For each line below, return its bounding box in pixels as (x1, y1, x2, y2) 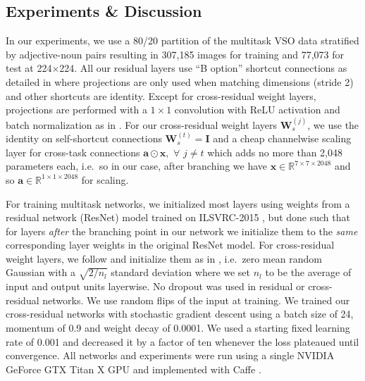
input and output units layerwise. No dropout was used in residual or (6, 279, 305, 294)
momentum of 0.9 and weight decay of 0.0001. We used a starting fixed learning (6, 320, 350, 335)
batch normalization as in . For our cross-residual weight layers (6, 117, 278, 132)
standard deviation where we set (111, 265, 251, 280)
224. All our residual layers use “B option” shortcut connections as (59, 61, 347, 75)
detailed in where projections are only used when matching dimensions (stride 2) (6, 74, 354, 89)
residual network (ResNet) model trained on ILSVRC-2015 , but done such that (6, 210, 350, 225)
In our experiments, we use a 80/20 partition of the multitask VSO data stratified (6, 33, 359, 48)
